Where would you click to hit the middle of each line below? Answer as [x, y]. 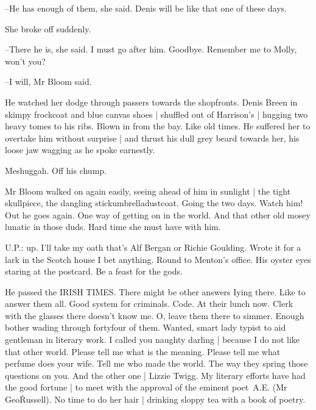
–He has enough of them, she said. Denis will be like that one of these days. [146, 8]
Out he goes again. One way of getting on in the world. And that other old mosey [158, 214]
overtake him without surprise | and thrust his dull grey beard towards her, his [152, 138]
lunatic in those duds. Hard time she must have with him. [113, 227]
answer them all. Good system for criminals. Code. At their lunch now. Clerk [149, 304]
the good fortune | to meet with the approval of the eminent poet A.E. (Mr [146, 387]
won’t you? [25, 61]
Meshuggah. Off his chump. [56, 170]
